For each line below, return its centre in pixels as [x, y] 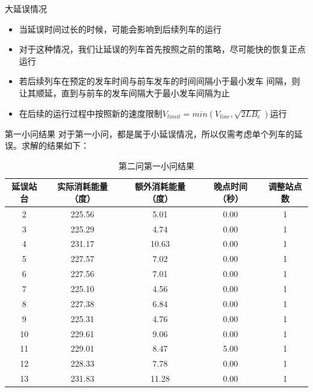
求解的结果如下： [55, 145]
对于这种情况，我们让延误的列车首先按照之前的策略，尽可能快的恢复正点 [162, 49]
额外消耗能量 [160, 186]
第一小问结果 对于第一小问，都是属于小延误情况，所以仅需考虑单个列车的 [150, 133]
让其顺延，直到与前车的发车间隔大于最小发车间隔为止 [124, 92]
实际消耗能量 [83, 186]
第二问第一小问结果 [156, 165]
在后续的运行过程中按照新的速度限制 [91, 113]
